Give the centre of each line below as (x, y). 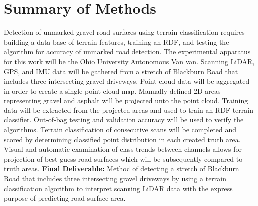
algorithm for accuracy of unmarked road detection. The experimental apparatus (127, 51)
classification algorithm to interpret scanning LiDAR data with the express (118, 188)
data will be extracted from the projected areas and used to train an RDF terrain (129, 110)
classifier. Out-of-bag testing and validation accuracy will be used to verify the (124, 120)
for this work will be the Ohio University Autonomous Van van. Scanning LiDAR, (129, 61)
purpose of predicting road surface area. (65, 198)
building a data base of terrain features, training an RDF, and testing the (117, 42)
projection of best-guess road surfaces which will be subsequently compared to (123, 158)
